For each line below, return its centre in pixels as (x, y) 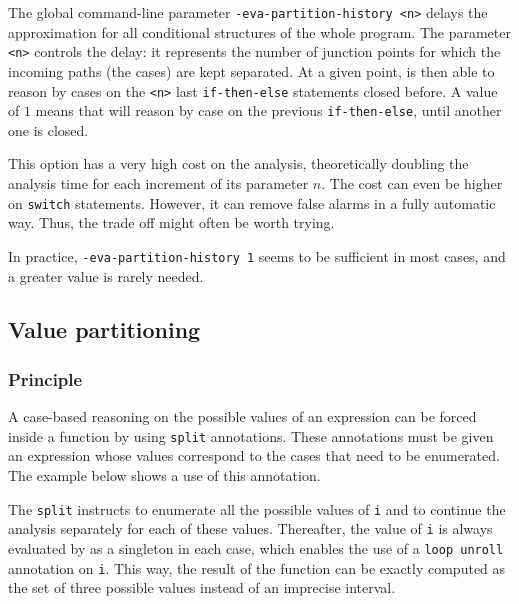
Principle (45, 378)
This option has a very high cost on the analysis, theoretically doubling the (238, 163)
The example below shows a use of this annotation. (164, 474)
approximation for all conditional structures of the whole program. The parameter (259, 31)
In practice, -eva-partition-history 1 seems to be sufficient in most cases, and (257, 255)
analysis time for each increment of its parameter (158, 183)
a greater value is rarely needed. (106, 275)
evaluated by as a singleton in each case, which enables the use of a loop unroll (256, 547)
